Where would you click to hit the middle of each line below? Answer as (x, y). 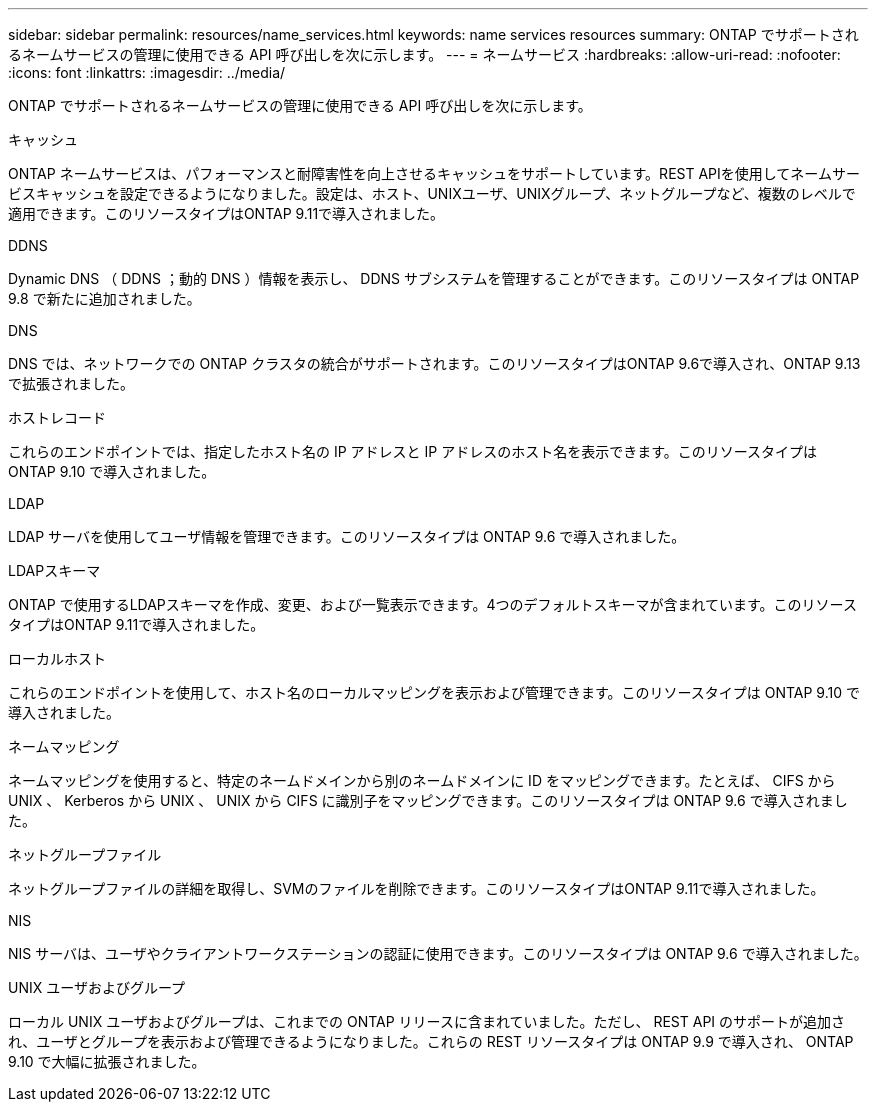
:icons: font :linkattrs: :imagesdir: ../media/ (147, 72)
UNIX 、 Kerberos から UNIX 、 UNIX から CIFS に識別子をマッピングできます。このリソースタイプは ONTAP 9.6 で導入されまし (428, 800)
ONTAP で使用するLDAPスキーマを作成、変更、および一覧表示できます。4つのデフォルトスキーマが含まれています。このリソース (432, 604)
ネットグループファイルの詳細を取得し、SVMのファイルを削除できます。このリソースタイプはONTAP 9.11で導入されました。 (416, 888)
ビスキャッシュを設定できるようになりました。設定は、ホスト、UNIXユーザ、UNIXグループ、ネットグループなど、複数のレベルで (432, 193)
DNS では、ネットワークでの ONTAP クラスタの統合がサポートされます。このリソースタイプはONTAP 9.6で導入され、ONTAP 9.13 (434, 363)
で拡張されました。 (71, 383)
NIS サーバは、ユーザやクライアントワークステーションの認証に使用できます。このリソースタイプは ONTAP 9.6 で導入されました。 (438, 953)
